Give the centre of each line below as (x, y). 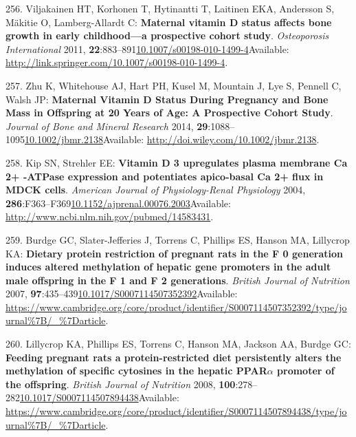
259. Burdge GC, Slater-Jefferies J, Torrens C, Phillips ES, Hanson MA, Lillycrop (178, 239)
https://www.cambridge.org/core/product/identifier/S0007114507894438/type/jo (176, 411)
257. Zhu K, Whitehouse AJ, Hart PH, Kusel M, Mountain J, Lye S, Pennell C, (174, 85)
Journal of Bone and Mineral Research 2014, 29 (107, 126)
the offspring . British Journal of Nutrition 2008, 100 (121, 384)
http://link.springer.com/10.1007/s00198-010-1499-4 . (117, 62)
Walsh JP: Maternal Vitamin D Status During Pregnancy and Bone (167, 99)
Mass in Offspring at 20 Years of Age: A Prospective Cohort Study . (169, 113)
